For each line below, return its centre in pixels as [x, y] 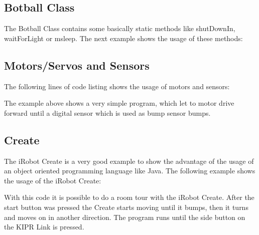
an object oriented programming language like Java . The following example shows [130, 171]
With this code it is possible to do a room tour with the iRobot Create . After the [129, 197]
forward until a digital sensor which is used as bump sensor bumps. [107, 112]
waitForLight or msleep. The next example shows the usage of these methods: [123, 38]
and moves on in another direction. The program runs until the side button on [125, 217]
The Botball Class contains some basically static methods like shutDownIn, [120, 28]
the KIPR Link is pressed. [44, 227]
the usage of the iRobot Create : [53, 180]
